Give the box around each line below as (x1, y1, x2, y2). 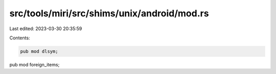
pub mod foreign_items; (9, 61, 60, 67)
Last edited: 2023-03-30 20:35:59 (9, 26, 82, 32)
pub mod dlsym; (20, 48, 58, 54)
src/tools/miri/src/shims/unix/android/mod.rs (9, 8, 209, 19)
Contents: (9, 35, 30, 41)
